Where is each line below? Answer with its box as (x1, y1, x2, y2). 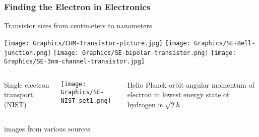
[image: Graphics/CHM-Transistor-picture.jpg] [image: (4, 39, 190, 47)
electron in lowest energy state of (127, 89, 229, 100)
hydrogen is (127, 99, 163, 109)
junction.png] (4, 49, 51, 57)
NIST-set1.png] (60, 97, 111, 105)
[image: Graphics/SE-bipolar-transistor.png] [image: (53, 49, 236, 57)
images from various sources (4, 123, 90, 133)
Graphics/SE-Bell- (193, 39, 255, 47)
